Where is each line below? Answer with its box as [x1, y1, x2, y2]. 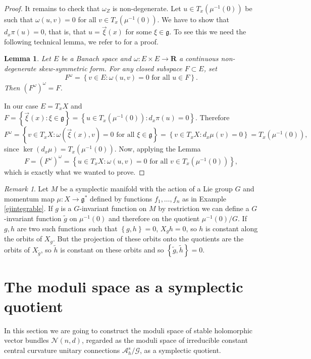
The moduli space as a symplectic [4, 276, 243, 296]
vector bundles [4, 335, 49, 345]
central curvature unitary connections [4, 345, 120, 355]
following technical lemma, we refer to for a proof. [4, 36, 159, 46]
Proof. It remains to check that [4, 3, 100, 13]
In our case [4, 100, 38, 111]
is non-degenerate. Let [112, 3, 181, 13]
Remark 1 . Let [4, 183, 49, 194]
